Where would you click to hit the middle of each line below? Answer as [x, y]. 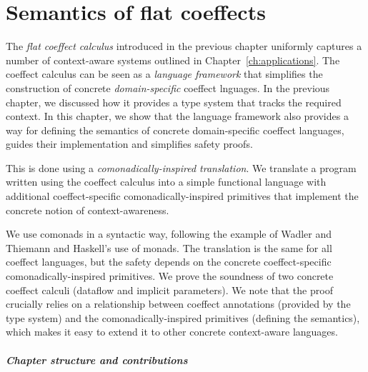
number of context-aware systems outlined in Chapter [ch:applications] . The [173, 60]
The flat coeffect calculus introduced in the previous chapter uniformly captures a [184, 46]
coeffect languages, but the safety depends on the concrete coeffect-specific [169, 262]
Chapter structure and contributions [97, 360]
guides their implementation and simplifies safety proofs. [129, 144]
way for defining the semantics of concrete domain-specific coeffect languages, [175, 130]
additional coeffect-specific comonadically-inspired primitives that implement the [182, 196]
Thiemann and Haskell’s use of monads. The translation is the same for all [169, 247]
